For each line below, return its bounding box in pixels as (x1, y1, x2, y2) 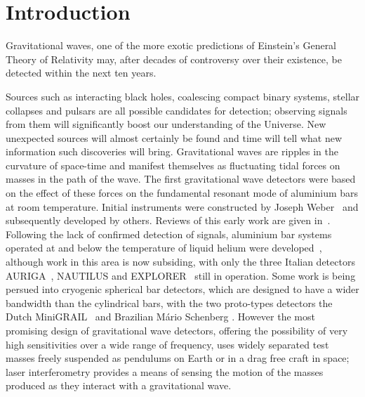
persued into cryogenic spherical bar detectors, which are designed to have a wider (6, 282, 359, 297)
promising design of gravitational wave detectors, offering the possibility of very (6, 323, 348, 337)
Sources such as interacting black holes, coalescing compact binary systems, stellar (6, 89, 360, 103)
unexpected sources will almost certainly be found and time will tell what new (6, 130, 343, 145)
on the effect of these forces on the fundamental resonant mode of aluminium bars (6, 186, 359, 200)
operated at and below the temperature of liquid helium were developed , (6, 240, 322, 255)
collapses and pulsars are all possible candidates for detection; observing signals (6, 103, 347, 117)
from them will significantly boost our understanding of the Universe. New (6, 117, 326, 131)
